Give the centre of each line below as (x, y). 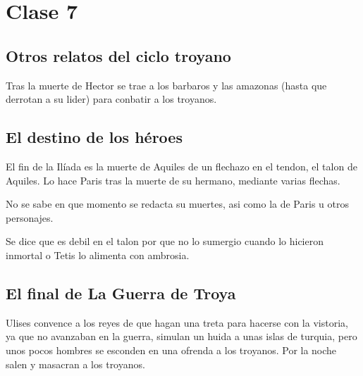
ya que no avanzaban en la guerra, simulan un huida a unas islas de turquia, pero (181, 336)
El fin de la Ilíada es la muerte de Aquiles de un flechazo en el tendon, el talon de (181, 166)
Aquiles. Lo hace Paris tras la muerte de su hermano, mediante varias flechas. (173, 180)
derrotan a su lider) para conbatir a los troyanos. (111, 99)
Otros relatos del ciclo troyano (118, 55)
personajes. (30, 217)
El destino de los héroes (94, 137)
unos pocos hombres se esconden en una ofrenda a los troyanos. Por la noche (171, 350)
